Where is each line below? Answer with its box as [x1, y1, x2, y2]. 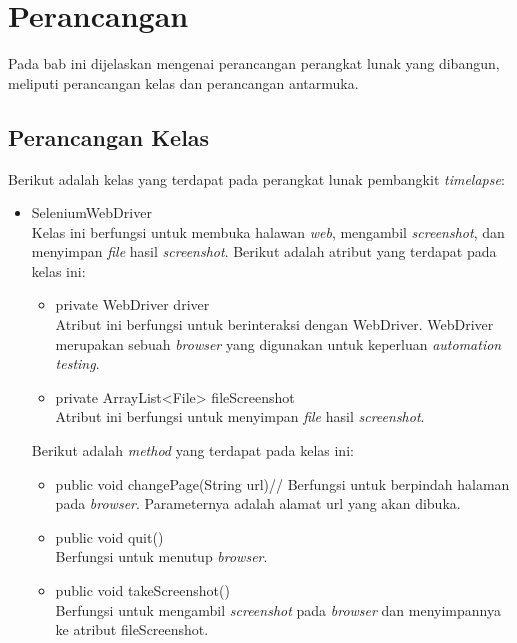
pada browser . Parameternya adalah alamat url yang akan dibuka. [55, 493, 461, 514]
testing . [55, 353, 100, 374]
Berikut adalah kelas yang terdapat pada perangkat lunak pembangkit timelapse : [8, 168, 505, 189]
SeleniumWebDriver [31, 202, 152, 223]
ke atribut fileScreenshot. [55, 619, 209, 640]
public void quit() [55, 526, 164, 547]
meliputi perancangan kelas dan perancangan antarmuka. [8, 72, 359, 93]
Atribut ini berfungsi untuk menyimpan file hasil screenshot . [55, 406, 425, 427]
